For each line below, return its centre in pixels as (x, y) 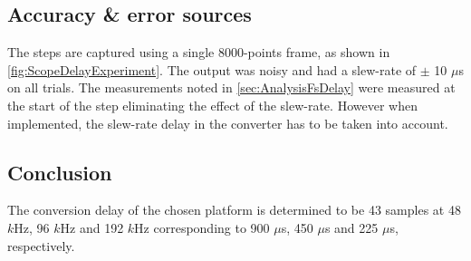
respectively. (41, 245)
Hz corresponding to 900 (202, 227)
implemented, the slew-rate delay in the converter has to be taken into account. (228, 123)
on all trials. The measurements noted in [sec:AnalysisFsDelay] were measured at (231, 87)
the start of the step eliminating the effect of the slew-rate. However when (212, 105)
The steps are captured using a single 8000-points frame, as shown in (199, 52)
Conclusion (60, 172)
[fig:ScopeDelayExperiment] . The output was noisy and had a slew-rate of (212, 69)
